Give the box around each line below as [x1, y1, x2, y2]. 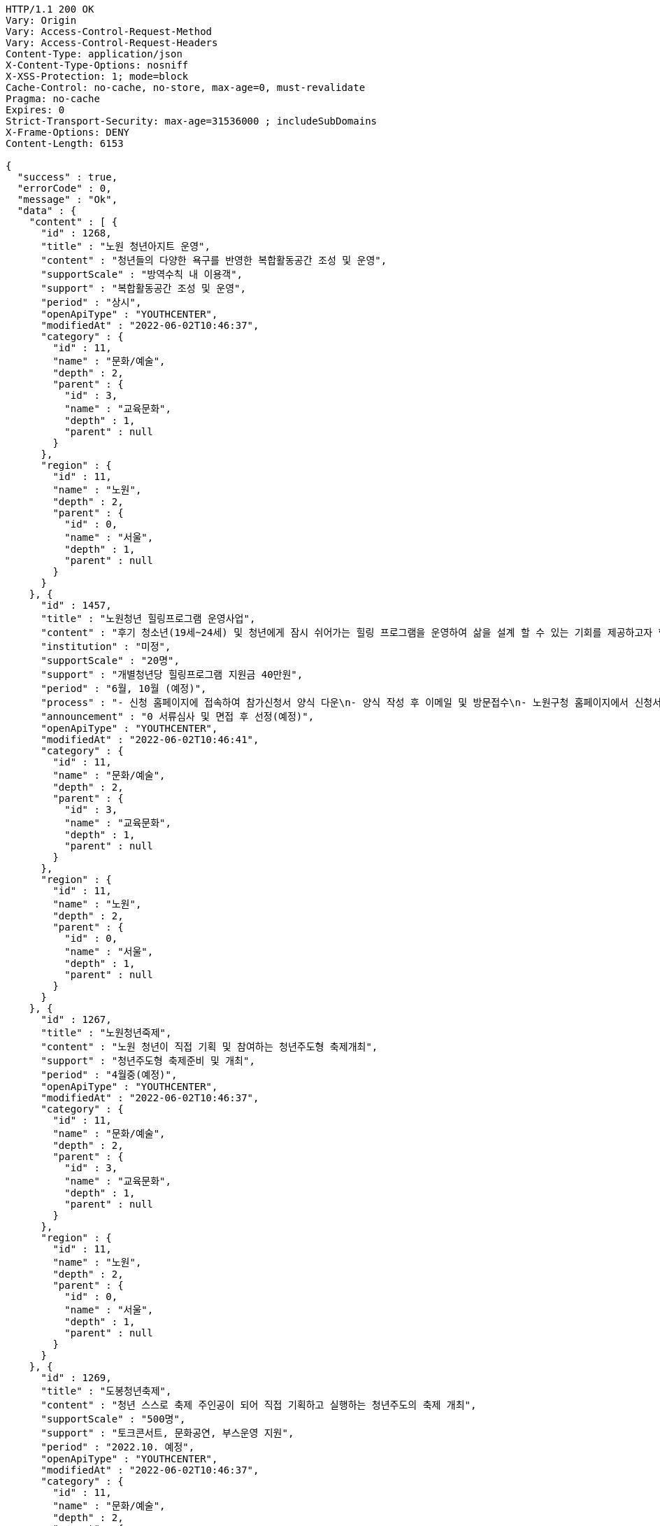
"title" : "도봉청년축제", [41, 1385, 172, 1397]
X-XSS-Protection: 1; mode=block [6, 71, 189, 82]
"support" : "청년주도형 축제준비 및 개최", [41, 1055, 255, 1066]
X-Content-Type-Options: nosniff [6, 59, 189, 71]
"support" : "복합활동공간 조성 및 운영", [41, 283, 246, 294]
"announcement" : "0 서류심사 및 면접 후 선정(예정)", [41, 711, 315, 722]
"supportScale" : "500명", [41, 1413, 186, 1425]
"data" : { [17, 205, 77, 216]
